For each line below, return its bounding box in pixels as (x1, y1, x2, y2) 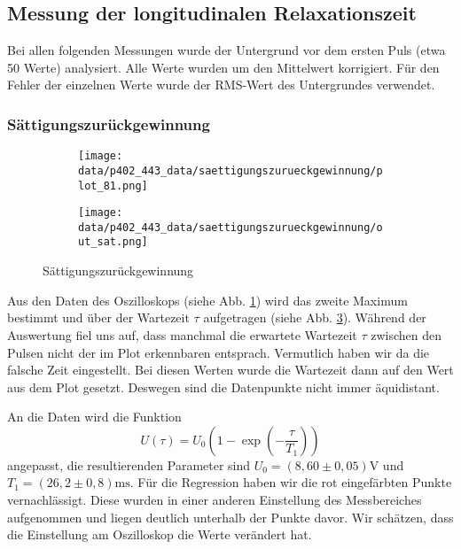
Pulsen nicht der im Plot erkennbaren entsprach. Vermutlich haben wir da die (7, 343, 430, 361)
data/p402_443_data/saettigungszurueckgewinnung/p (78, 164, 383, 177)
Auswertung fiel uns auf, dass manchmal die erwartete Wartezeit (7, 325, 357, 344)
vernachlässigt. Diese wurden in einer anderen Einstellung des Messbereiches (7, 491, 422, 509)
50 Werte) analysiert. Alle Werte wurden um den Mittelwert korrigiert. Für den (7, 58, 440, 76)
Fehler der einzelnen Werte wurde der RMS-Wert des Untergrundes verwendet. (7, 75, 435, 94)
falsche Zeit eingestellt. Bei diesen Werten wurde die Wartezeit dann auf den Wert (7, 360, 454, 379)
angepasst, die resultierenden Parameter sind (7, 455, 251, 474)
